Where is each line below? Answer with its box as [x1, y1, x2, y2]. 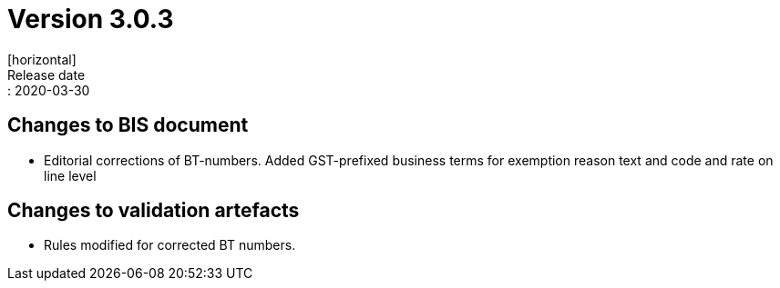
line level [44, 167, 97, 184]
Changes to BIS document [7, 114, 249, 137]
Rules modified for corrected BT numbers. [44, 237, 296, 253]
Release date [7, 66, 86, 83]
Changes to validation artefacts [7, 199, 300, 223]
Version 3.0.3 [7, 4, 174, 35]
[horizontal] [7, 51, 77, 67]
